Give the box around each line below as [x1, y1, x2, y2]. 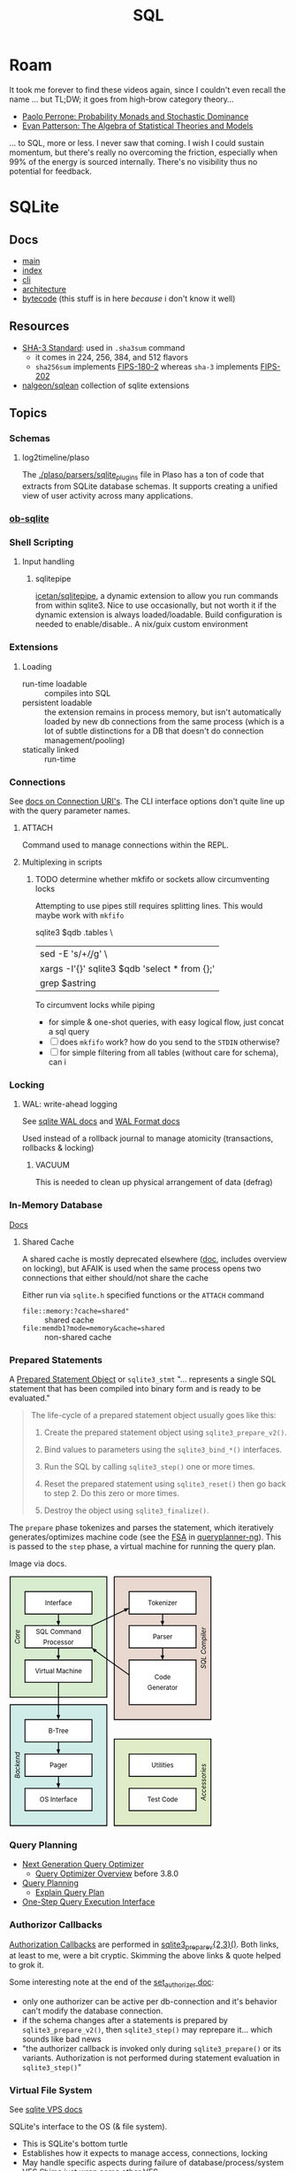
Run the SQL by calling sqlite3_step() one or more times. [43, 1461, 255, 1471]
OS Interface [39, 1795, 78, 1803]
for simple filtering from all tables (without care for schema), [59, 1047, 279, 1058]
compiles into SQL [43, 687, 111, 698]
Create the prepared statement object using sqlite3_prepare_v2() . [43, 1427, 287, 1438]
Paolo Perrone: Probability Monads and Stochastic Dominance [21, 111, 249, 121]
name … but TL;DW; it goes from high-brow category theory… [9, 94, 234, 105]
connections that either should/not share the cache [21, 1272, 209, 1283]
